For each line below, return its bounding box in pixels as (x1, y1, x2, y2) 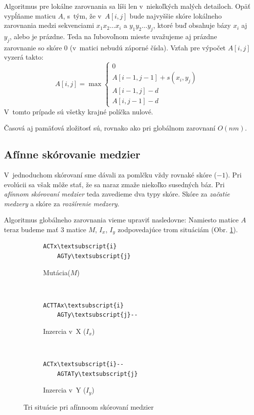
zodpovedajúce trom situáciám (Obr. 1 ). (117, 224, 238, 234)
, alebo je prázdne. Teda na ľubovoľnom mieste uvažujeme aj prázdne (9, 31, 217, 41)
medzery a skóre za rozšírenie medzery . (4, 198, 119, 208)
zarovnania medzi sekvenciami (4, 20, 94, 30)
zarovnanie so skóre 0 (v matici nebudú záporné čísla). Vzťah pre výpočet (4, 42, 226, 52)
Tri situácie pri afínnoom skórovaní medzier (23, 401, 154, 412)
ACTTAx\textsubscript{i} (43, 302, 124, 309)
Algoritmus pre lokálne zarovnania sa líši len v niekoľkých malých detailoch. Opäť (4, 1, 251, 11)
